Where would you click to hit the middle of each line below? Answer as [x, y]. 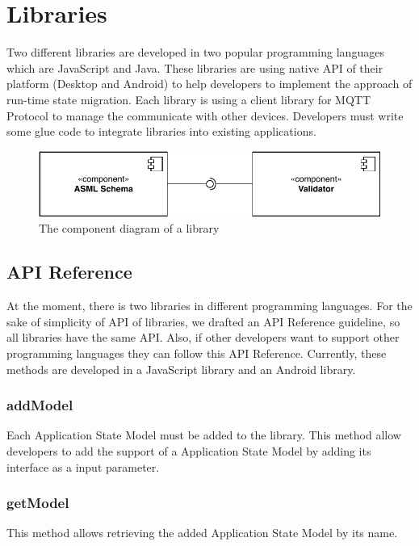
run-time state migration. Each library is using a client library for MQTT [189, 99]
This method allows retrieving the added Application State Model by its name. [202, 533]
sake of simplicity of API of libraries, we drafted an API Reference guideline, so [203, 321]
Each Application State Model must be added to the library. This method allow [204, 435]
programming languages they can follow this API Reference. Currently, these [197, 353]
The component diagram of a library [129, 228]
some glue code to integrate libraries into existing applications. [161, 131]
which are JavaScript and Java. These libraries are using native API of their [195, 67]
